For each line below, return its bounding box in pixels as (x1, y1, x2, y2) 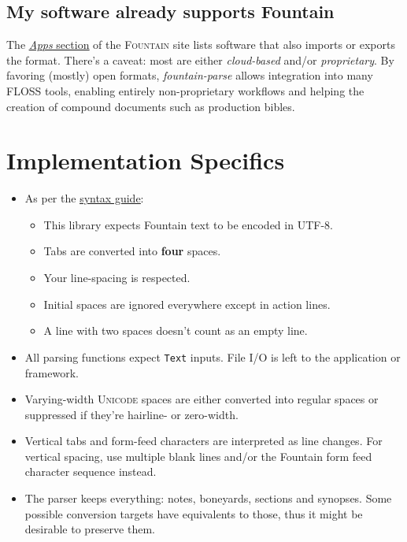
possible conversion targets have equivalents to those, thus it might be (24, 505, 363, 522)
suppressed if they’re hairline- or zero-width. (24, 406, 239, 422)
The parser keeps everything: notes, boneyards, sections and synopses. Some (24, 490, 392, 507)
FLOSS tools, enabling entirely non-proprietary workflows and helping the (6, 82, 364, 98)
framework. (24, 364, 79, 381)
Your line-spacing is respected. (43, 269, 191, 286)
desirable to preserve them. (24, 521, 155, 537)
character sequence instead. (24, 463, 157, 480)
